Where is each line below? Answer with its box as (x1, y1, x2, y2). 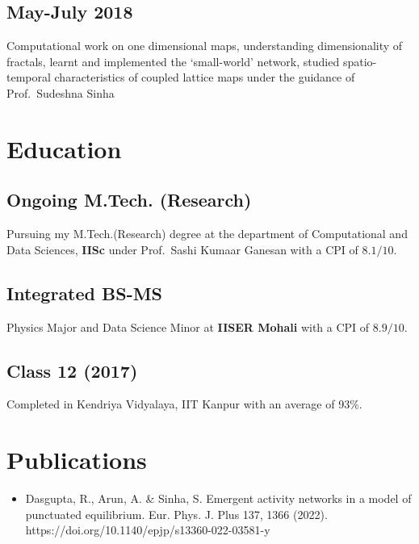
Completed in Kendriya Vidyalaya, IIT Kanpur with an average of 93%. (6, 395, 362, 412)
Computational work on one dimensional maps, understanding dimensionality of (6, 37, 403, 54)
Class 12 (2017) (6, 358, 138, 383)
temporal (6, 69, 51, 86)
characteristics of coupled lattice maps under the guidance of (54, 69, 355, 86)
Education (6, 132, 122, 165)
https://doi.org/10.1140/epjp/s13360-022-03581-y (25, 521, 270, 538)
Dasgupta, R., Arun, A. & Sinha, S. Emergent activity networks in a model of (25, 490, 412, 507)
